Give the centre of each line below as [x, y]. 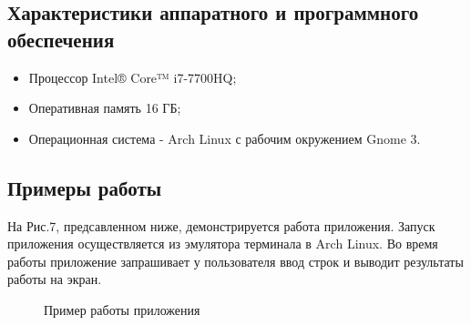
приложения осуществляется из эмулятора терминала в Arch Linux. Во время [223, 244]
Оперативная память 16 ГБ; [105, 108]
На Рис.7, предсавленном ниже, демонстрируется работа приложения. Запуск [221, 225]
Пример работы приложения [122, 309]
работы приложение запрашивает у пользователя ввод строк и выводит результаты [235, 261]
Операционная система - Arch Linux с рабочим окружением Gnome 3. [225, 138]
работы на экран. [55, 279]
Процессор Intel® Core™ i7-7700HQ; [133, 77]
